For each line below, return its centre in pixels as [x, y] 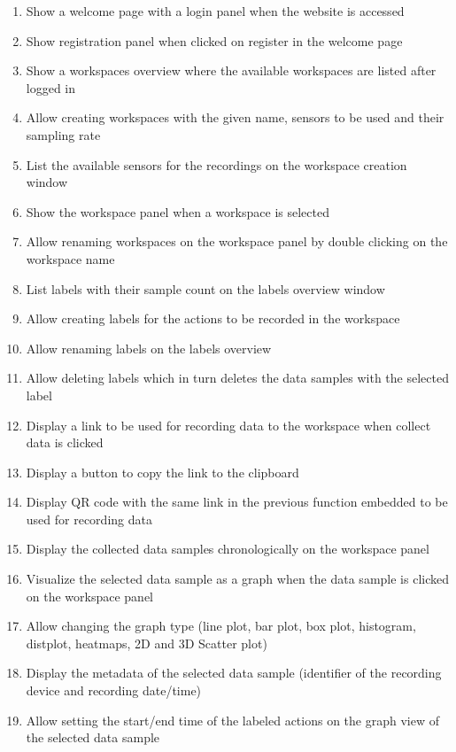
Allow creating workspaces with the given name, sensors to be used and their [235, 117]
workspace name [70, 258]
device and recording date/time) [114, 690]
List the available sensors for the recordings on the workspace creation [216, 164]
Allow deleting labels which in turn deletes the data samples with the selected [237, 378]
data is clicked [65, 442]
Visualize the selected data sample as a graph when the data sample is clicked [237, 579]
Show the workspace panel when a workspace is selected [178, 211]
